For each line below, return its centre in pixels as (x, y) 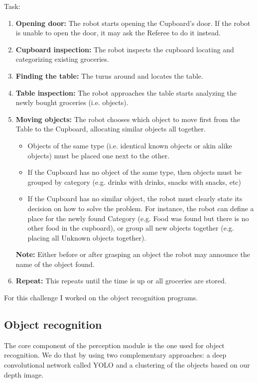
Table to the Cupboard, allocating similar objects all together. (111, 129)
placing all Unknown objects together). (87, 237)
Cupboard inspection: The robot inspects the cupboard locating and (125, 49)
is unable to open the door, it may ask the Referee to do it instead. (118, 33)
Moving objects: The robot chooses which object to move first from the (128, 119)
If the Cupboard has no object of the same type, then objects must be (134, 172)
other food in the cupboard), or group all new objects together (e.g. (131, 228)
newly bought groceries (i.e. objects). (72, 102)
